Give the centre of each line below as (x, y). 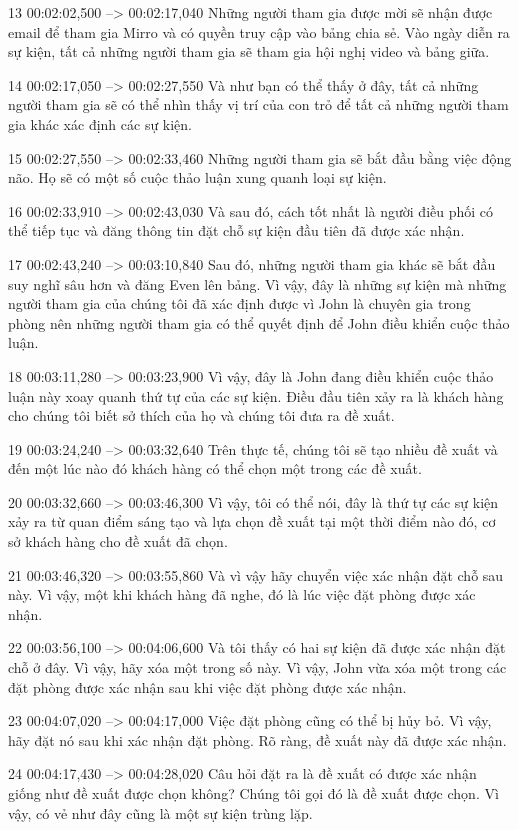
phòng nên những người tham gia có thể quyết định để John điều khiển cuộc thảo (259, 322)
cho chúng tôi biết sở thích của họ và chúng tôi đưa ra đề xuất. (201, 415)
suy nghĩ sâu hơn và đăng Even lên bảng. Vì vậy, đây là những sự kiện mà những (257, 283)
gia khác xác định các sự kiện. (100, 123)
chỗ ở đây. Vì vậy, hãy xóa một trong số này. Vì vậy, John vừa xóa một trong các (257, 667)
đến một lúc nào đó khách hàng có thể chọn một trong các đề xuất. (215, 468)
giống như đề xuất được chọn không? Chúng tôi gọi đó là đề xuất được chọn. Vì (253, 793)
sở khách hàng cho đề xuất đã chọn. (118, 541)
